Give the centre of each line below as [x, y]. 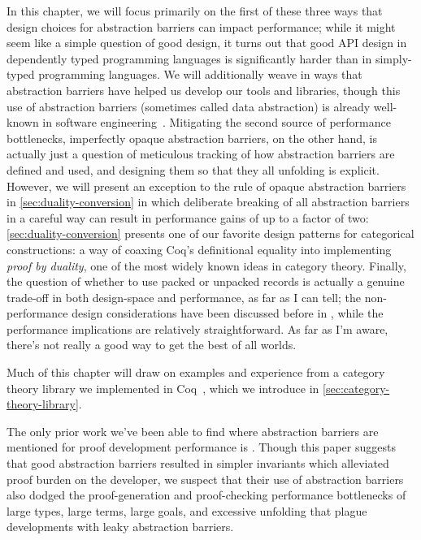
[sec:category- [356, 388]
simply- [393, 58]
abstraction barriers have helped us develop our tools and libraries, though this [204, 90]
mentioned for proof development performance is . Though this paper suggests [201, 447]
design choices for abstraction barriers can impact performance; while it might [201, 26]
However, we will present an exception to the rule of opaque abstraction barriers [206, 186]
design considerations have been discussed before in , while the [228, 313]
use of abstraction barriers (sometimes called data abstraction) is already [189, 106]
